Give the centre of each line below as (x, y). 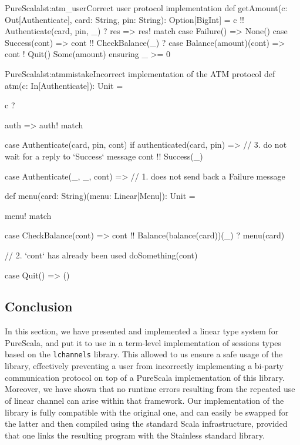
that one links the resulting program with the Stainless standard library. (135, 435)
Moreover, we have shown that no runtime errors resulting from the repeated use (150, 389)
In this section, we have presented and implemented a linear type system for (142, 331)
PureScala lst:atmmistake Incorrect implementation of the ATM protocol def (140, 73)
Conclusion (39, 306)
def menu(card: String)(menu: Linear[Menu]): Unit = (100, 196)
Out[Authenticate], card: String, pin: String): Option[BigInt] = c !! (124, 19)
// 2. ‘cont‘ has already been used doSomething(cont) (101, 255)
